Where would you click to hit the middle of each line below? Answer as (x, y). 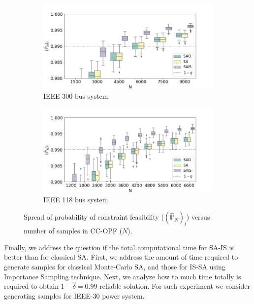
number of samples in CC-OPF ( (73, 231)
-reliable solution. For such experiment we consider (174, 286)
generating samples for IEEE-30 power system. (74, 295)
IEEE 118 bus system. (77, 199)
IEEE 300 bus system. (77, 95)
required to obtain (31, 286)
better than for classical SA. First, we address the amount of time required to (121, 257)
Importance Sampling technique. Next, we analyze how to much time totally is (123, 276)
